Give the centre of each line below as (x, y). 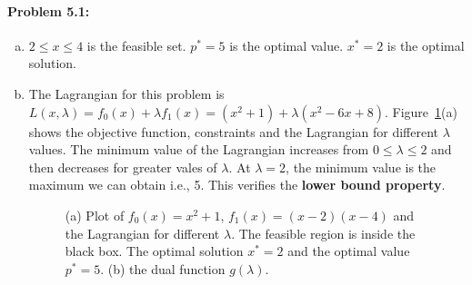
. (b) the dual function (163, 268)
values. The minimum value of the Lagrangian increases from (199, 149)
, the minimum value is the (361, 167)
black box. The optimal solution (154, 251)
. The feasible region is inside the (323, 233)
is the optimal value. (286, 45)
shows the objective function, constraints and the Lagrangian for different (234, 131)
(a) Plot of (95, 215)
